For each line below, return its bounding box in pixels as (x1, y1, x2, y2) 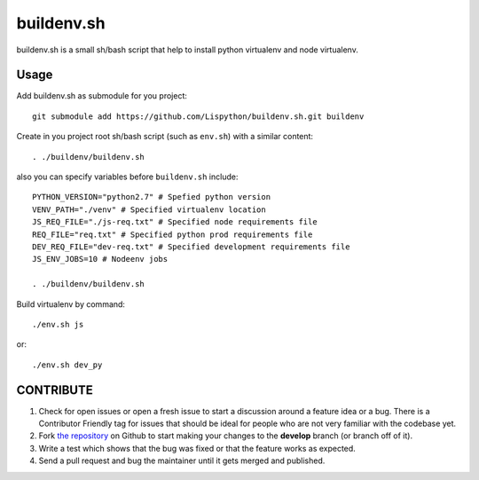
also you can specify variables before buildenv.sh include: (16, 171, 239, 182)
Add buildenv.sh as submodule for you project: (16, 90, 188, 101)
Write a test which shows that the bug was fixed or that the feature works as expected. (38, 443, 357, 453)
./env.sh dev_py (32, 359, 103, 370)
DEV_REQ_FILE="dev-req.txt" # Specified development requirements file (32, 241, 350, 252)
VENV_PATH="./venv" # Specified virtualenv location (32, 204, 266, 215)
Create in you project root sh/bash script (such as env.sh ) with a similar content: (16, 131, 314, 142)
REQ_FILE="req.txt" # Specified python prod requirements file (32, 229, 313, 240)
